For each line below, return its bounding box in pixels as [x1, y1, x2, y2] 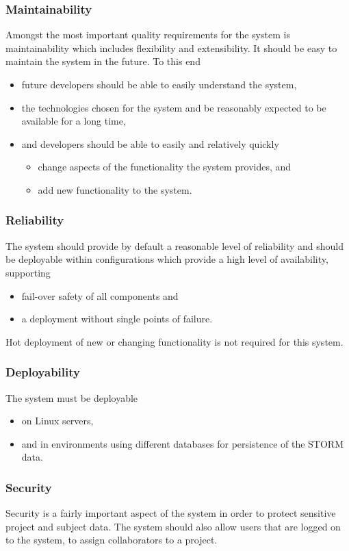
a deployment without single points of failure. [21, 311, 213, 326]
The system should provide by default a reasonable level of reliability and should [5, 238, 344, 253]
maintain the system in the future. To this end [5, 54, 201, 68]
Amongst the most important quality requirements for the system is [5, 27, 290, 42]
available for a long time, [21, 114, 126, 128]
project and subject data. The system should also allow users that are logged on [5, 519, 341, 533]
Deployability [5, 363, 80, 381]
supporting [5, 265, 51, 279]
